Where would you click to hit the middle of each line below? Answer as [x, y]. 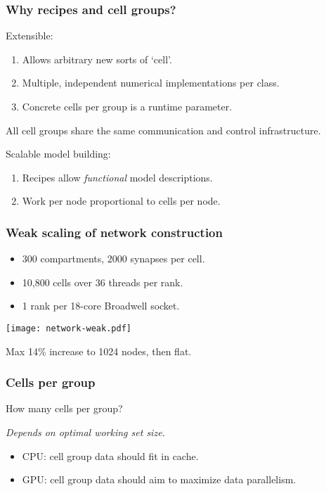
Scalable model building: [58, 154]
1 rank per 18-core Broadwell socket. [101, 306]
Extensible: [30, 36]
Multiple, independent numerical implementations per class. [151, 83]
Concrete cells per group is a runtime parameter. [127, 106]
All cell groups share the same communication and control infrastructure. [163, 130]
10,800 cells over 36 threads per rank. [103, 282]
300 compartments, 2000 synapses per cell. [113, 259]
